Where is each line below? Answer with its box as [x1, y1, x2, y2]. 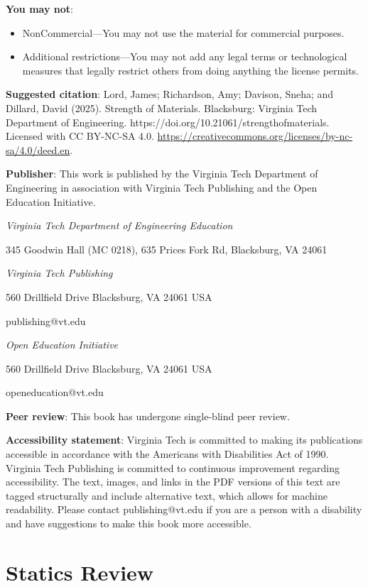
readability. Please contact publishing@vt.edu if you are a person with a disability [6, 502, 362, 517]
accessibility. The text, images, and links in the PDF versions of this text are [6, 474, 340, 489]
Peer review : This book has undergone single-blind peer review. [6, 408, 290, 423]
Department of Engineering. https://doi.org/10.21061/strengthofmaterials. [6, 114, 330, 129]
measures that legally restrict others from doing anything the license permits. [22, 62, 359, 77]
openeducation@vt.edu [6, 385, 104, 400]
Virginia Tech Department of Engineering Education [6, 218, 233, 233]
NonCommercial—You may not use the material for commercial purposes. [22, 25, 345, 40]
